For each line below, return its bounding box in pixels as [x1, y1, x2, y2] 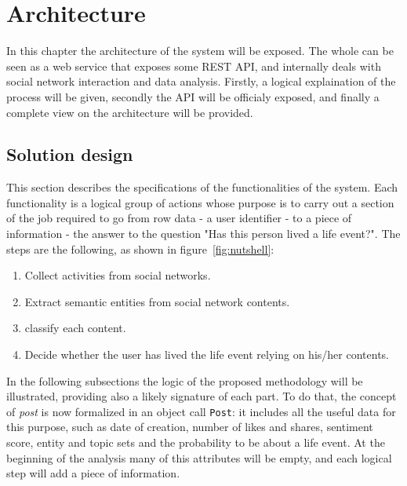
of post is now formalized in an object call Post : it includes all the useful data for [6, 403, 396, 419]
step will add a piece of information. [6, 465, 180, 481]
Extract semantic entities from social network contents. [24, 293, 290, 309]
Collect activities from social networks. [24, 267, 211, 283]
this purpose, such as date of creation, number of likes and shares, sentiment [6, 418, 373, 435]
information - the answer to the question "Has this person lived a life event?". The [6, 225, 401, 242]
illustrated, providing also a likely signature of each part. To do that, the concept [6, 388, 397, 404]
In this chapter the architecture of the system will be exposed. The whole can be [6, 42, 394, 59]
